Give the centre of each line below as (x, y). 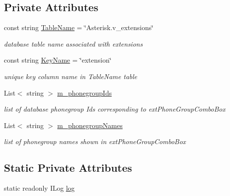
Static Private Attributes (68, 168)
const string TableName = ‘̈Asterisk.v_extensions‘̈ (79, 27)
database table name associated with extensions (73, 43)
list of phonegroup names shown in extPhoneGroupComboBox (95, 141)
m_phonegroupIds (85, 92)
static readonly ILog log (39, 188)
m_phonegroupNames (90, 125)
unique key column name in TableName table (71, 76)
